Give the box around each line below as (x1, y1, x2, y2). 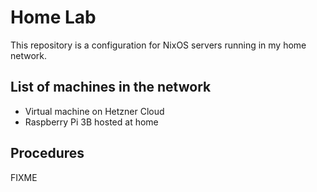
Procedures (10, 145, 85, 162)
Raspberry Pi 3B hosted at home (24, 116, 159, 128)
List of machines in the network (10, 79, 212, 96)
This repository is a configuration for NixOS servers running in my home (10, 39, 307, 51)
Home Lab (10, 6, 97, 29)
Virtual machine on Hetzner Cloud (24, 105, 165, 117)
